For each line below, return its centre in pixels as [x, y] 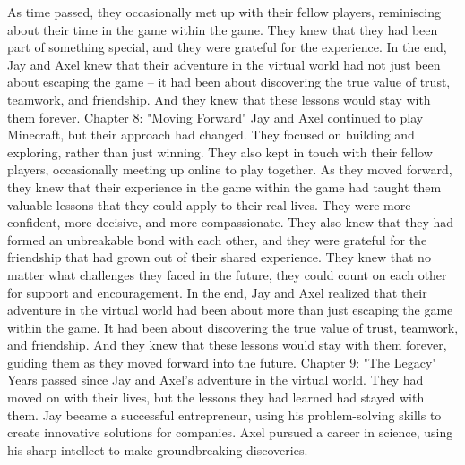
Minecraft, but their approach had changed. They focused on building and [211, 135]
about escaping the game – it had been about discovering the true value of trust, [229, 82]
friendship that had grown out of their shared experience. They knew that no [219, 257]
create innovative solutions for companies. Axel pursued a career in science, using [230, 432]
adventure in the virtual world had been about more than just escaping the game [230, 310]
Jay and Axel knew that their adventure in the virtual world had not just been [224, 64]
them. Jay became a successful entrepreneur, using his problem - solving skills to [224, 414]
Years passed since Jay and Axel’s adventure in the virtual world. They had [215, 380]
